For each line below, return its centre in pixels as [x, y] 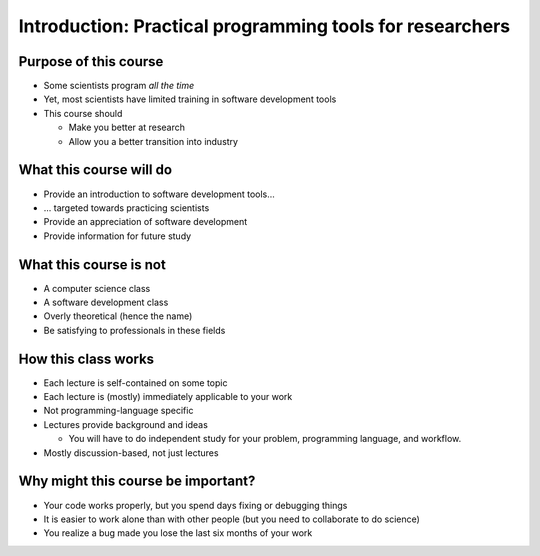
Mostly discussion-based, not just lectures [131, 452]
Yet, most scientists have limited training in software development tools [190, 99]
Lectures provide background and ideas [126, 424]
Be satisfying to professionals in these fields [134, 330]
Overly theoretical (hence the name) [118, 316]
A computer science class [97, 288]
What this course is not [92, 264]
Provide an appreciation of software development [145, 222]
